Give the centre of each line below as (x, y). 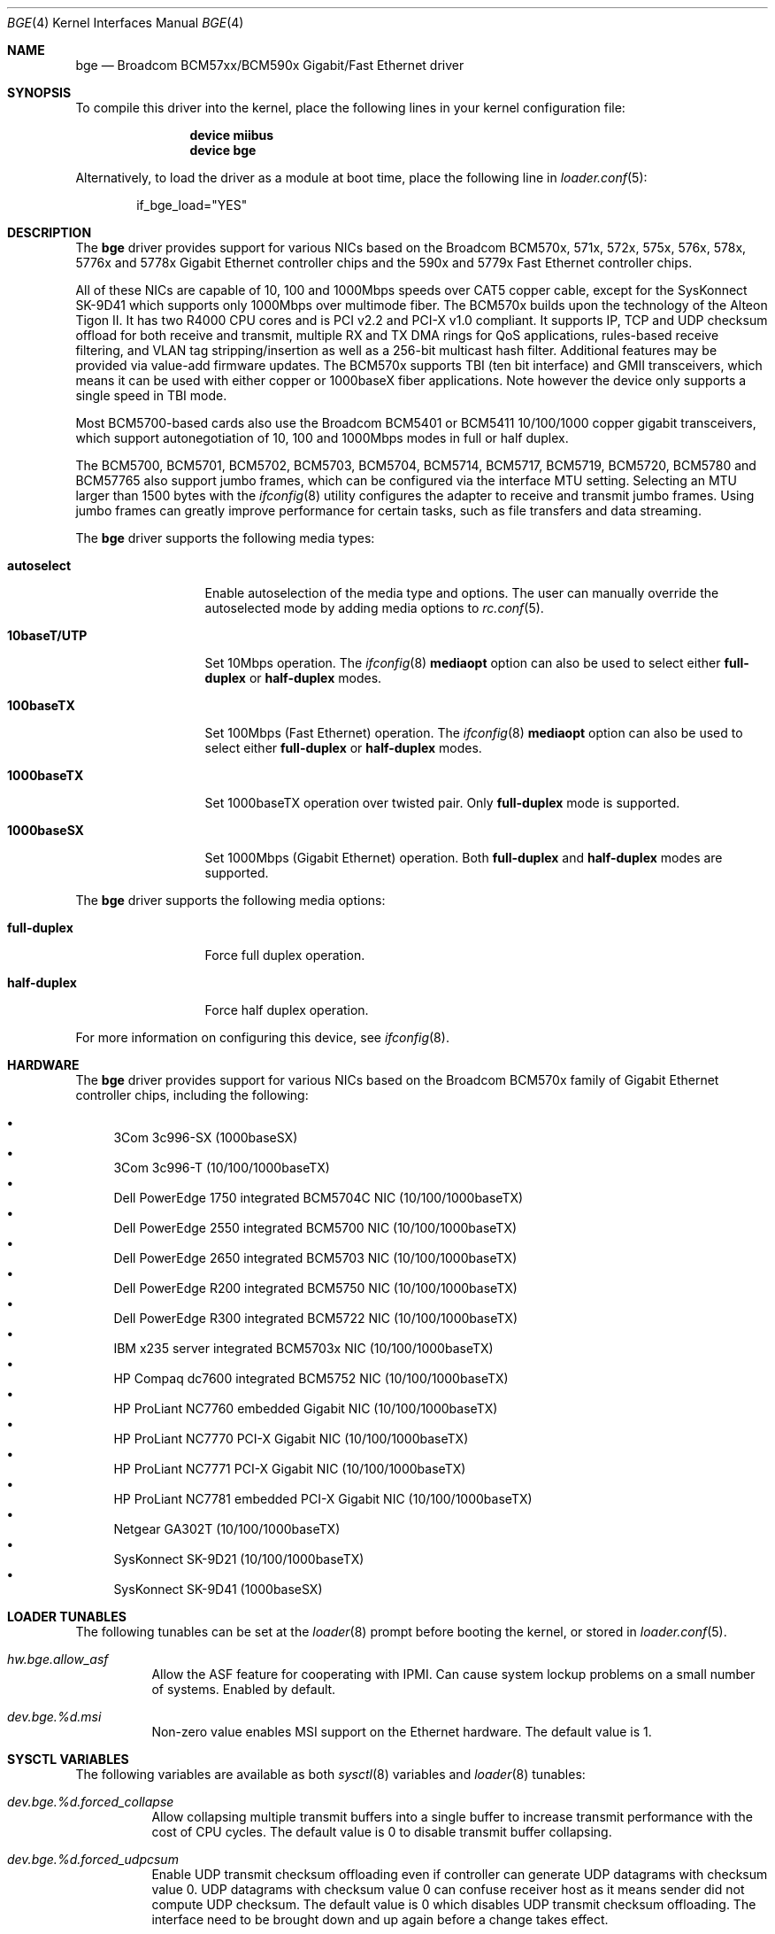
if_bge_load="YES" (192, 205)
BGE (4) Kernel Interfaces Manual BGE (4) (126, 23)
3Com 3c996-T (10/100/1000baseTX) (222, 1168)
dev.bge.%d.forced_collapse (91, 1802)
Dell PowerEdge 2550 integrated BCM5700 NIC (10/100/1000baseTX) (315, 1228)
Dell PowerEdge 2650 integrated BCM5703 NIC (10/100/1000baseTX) (315, 1258)
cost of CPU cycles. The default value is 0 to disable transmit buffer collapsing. (382, 1832)
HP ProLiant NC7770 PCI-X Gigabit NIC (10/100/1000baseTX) (291, 1439)
